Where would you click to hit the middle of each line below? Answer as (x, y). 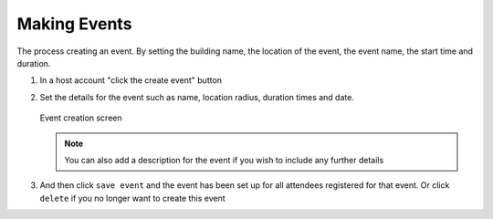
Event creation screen (81, 118)
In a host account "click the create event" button (131, 80)
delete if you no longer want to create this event (132, 198)
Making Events (74, 24)
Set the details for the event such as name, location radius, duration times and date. (197, 97)
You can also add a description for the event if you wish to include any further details (224, 160)
